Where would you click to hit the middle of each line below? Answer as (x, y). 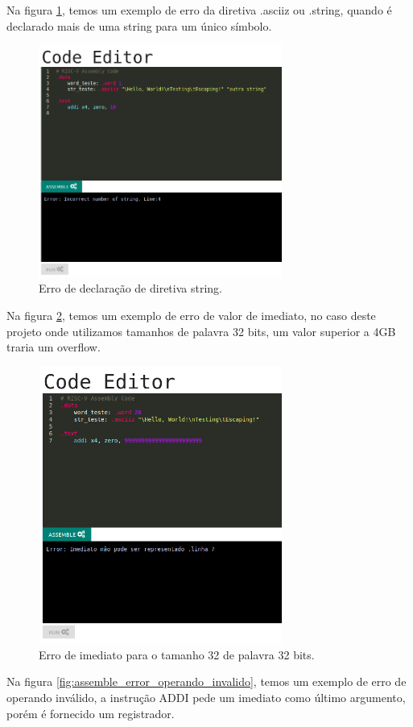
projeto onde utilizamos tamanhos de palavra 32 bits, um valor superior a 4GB (201, 331)
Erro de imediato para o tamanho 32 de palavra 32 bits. (177, 654)
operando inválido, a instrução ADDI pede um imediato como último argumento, (206, 698)
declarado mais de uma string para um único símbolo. (139, 25)
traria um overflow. (54, 347)
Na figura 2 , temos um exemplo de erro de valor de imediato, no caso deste (191, 315)
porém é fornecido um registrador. (91, 713)
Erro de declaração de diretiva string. (130, 288)
